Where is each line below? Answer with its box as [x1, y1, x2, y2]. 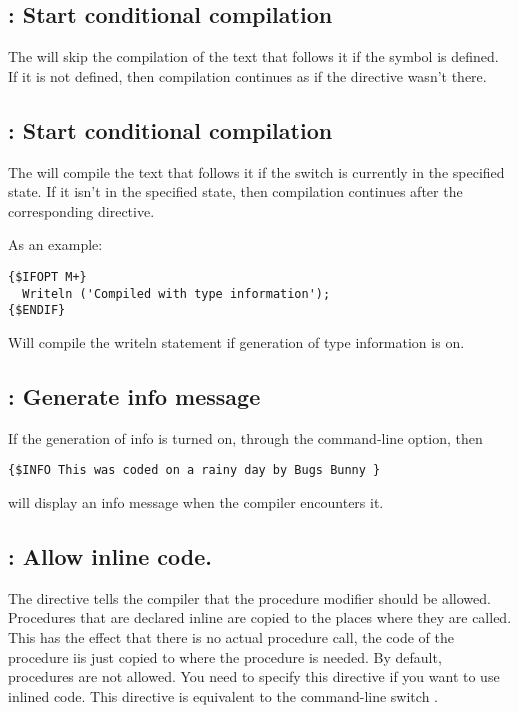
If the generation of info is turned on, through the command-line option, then [8, 427, 483, 448]
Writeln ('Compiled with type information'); [22, 286, 331, 301]
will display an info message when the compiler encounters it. [8, 491, 384, 512]
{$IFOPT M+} [8, 269, 87, 284]
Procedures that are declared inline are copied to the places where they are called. [8, 607, 512, 628]
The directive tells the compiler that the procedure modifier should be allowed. [8, 587, 491, 608]
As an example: [8, 234, 103, 255]
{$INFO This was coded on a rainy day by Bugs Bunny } [8, 463, 381, 478]
